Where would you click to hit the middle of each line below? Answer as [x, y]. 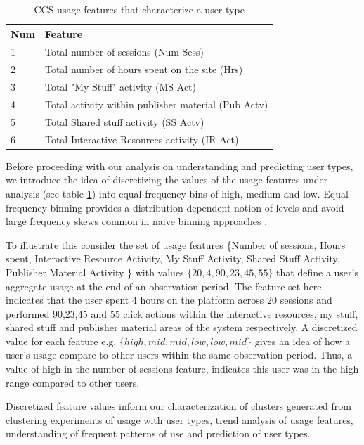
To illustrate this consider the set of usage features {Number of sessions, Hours [176, 244]
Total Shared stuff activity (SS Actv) [124, 121]
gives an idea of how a [303, 341]
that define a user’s [317, 272]
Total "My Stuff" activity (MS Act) [121, 87]
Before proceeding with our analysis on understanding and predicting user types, [180, 166]
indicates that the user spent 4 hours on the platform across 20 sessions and [169, 300]
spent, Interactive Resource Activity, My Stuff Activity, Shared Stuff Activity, [173, 258]
